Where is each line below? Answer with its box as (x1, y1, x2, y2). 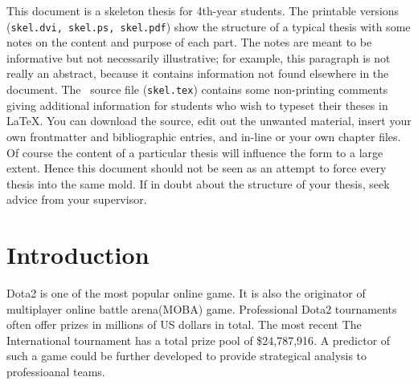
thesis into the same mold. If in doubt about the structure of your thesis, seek (6, 175, 390, 192)
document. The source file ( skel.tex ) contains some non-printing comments (6, 81, 388, 98)
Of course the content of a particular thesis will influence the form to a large (6, 144, 383, 160)
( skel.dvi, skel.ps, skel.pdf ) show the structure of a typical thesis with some (6, 18, 411, 34)
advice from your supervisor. (6, 191, 147, 208)
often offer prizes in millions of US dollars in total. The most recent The (6, 316, 362, 333)
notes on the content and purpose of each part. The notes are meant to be (6, 34, 372, 51)
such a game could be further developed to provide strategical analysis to (6, 347, 367, 364)
